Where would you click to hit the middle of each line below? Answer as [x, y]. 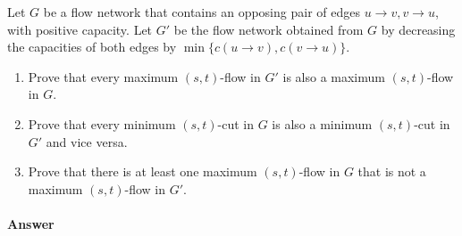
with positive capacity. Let [80, 29]
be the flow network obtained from [269, 29]
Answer [31, 223]
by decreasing [418, 29]
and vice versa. [87, 141]
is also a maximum [334, 76]
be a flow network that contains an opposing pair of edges [202, 12]
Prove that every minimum [102, 123]
